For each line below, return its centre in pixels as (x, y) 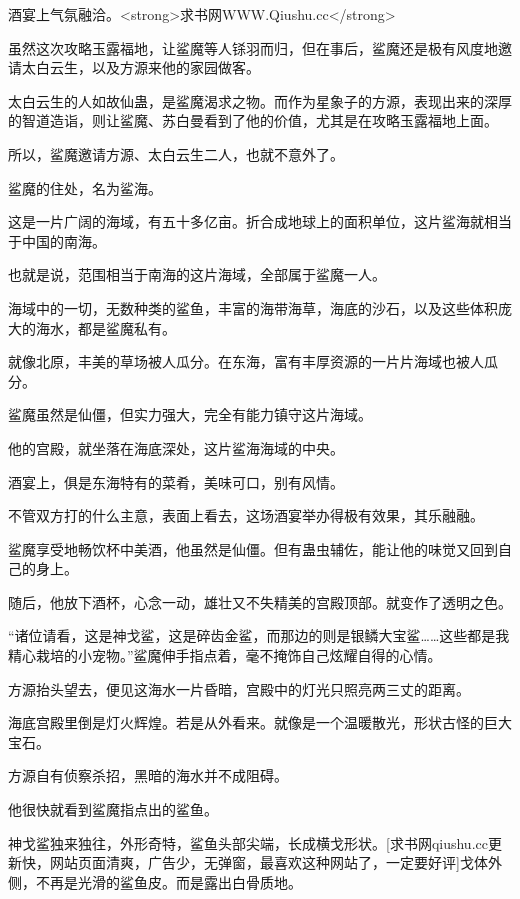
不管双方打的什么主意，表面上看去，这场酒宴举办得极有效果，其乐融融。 (246, 515)
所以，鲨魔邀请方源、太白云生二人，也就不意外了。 (176, 153)
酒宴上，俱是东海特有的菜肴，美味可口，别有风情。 (176, 481)
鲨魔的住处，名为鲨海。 (85, 187)
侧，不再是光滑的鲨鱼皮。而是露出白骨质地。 (155, 881)
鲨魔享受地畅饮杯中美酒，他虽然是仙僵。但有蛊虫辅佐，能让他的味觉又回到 (253, 548)
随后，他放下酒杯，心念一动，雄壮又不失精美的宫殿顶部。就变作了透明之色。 (260, 601)
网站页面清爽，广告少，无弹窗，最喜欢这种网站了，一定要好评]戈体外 (275, 862)
